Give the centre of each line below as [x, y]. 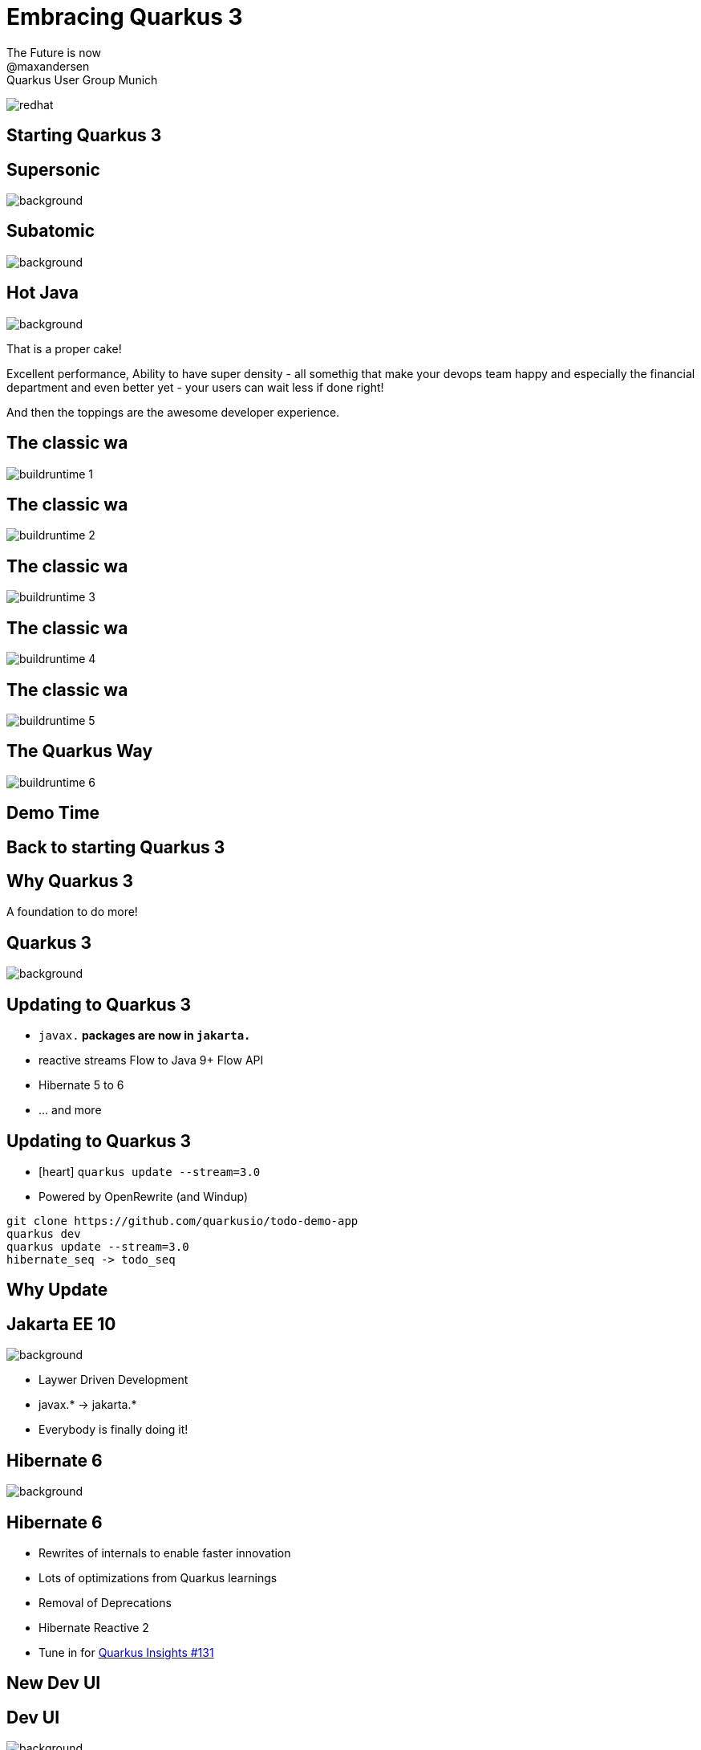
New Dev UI [54, 1683]
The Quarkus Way [80, 751]
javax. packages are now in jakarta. [145, 1036]
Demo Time [53, 813]
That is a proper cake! [64, 348]
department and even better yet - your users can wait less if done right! [195, 387]
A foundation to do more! [72, 912]
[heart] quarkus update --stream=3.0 [150, 1171]
